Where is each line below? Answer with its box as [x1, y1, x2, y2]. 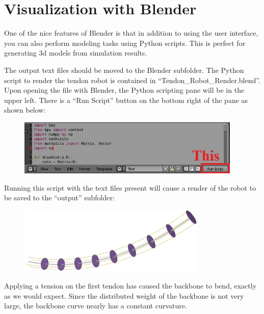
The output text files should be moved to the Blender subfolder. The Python [4, 64, 244, 75]
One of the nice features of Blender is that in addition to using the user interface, [4, 28, 258, 38]
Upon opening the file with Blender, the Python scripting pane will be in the [4, 85, 245, 95]
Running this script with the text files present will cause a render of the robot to [4, 182, 256, 193]
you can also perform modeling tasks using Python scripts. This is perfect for [4, 37, 246, 48]
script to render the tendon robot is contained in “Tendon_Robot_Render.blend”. [4, 74, 260, 85]
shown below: [4, 104, 46, 115]
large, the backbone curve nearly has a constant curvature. [4, 300, 187, 311]
